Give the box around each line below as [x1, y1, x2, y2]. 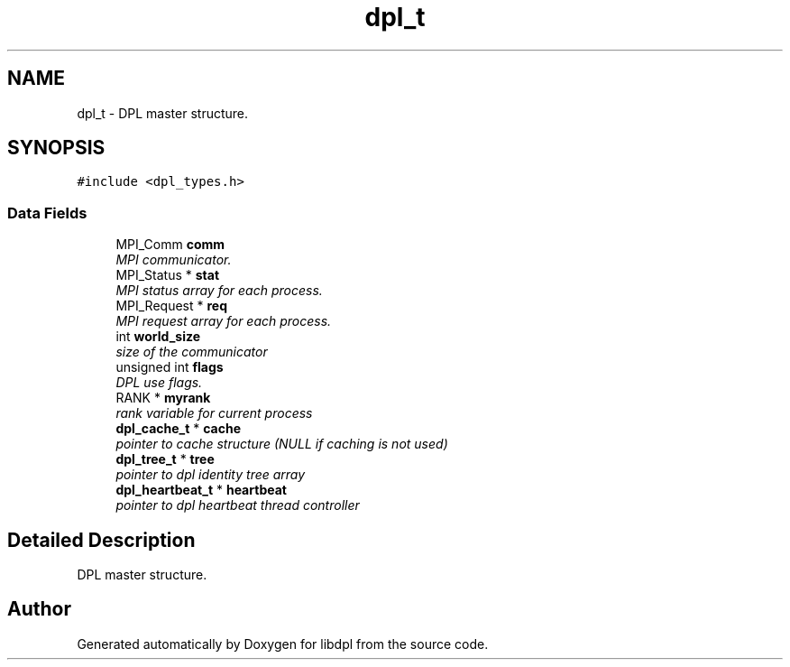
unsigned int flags [115, 359, 224, 375]
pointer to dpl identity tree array [115, 467, 306, 483]
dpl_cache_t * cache [115, 421, 242, 437]
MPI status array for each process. [115, 283, 323, 299]
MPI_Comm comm [115, 236, 225, 253]
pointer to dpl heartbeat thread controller [115, 497, 360, 514]
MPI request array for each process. [115, 313, 332, 329]
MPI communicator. [115, 252, 232, 268]
